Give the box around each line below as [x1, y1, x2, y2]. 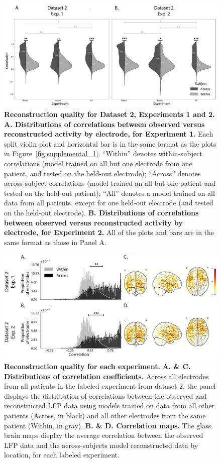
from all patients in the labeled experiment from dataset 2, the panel [4, 381, 216, 391]
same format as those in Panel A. [4, 237, 106, 247]
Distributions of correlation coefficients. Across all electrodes [4, 371, 209, 381]
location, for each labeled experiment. [4, 449, 120, 460]
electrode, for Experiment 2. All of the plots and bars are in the [4, 227, 214, 238]
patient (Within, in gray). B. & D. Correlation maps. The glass [4, 420, 211, 430]
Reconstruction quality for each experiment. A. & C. [4, 361, 191, 371]
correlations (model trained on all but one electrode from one [4, 158, 192, 168]
